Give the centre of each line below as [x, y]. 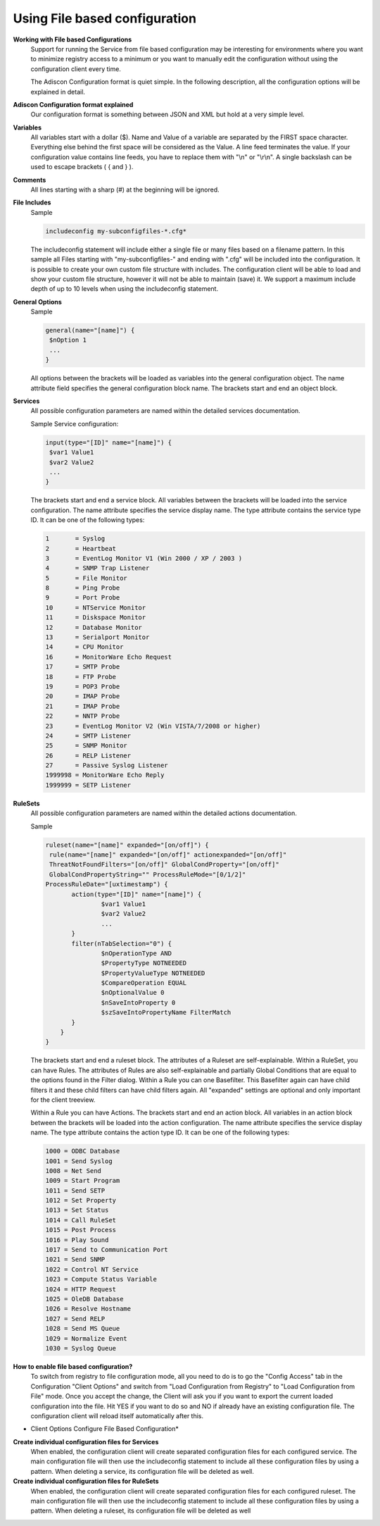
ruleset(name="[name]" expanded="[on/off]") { [127, 845]
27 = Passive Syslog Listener [107, 765]
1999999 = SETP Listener [88, 785]
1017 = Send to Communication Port [107, 1250]
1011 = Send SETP [75, 1190]
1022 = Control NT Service [92, 1269]
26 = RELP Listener [88, 755]
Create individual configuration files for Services [86, 1441]
